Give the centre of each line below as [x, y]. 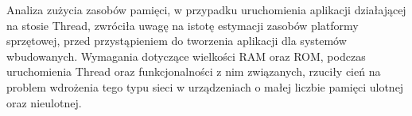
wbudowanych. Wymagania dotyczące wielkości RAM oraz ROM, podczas [186, 56]
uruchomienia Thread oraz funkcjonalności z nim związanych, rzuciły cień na [194, 71]
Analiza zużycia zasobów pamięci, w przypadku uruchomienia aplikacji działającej [206, 9]
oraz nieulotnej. [44, 102]
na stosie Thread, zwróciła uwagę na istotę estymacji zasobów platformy [183, 25]
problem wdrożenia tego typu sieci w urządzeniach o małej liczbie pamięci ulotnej [205, 86]
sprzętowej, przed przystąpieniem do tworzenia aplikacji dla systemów [177, 41]
